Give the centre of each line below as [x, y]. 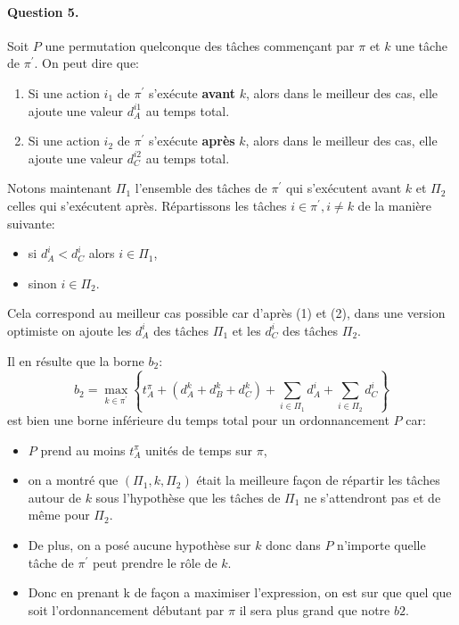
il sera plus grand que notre [315, 609]
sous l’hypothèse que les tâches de [188, 497]
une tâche [421, 45]
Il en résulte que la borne [76, 360]
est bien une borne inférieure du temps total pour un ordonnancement [198, 420]
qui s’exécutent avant [344, 188]
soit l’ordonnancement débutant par [126, 609]
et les [246, 330]
